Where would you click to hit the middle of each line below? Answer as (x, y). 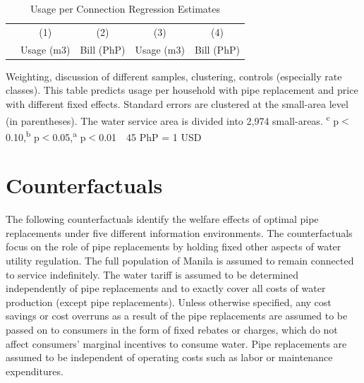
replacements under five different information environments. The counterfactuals (179, 232)
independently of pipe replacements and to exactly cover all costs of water (166, 288)
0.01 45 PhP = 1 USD (150, 136)
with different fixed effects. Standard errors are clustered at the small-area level (177, 103)
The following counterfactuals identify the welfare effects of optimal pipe (162, 219)
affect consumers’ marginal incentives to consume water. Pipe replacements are (176, 343)
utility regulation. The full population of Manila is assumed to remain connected (180, 260)
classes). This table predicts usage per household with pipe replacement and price (182, 90)
